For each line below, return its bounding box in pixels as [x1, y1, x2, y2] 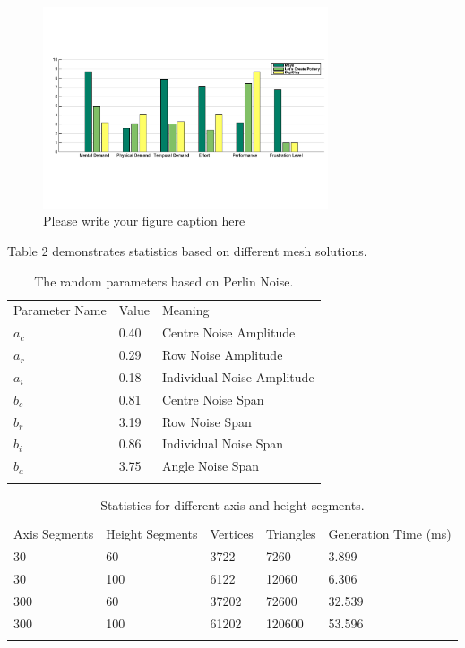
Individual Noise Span [161, 434, 283, 453]
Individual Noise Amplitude [161, 367, 314, 386]
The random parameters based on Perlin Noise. [34, 271, 294, 290]
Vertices [210, 524, 254, 543]
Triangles [265, 524, 316, 543]
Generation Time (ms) [328, 524, 452, 543]
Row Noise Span [161, 412, 252, 431]
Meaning [161, 301, 210, 320]
